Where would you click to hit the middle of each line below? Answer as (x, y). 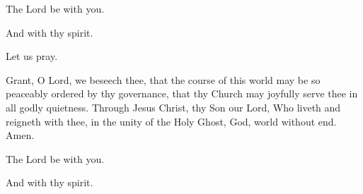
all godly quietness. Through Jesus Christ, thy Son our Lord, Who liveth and (173, 107)
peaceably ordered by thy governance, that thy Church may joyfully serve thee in (182, 93)
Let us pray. (32, 56)
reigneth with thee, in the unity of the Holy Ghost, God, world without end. (171, 121)
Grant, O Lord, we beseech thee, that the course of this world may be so (163, 79)
